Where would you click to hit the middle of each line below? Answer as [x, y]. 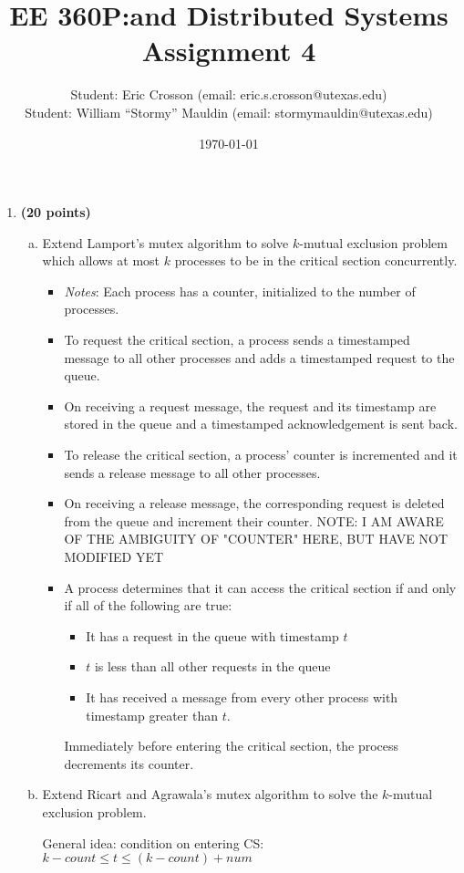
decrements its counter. [129, 763]
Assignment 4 [229, 51]
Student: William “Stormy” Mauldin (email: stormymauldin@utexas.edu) [229, 112]
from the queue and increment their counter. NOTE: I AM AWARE [254, 520]
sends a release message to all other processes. [192, 472]
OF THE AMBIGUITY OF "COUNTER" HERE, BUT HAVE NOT [256, 539]
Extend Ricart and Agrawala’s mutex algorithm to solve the [210, 794]
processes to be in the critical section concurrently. [316, 260]
